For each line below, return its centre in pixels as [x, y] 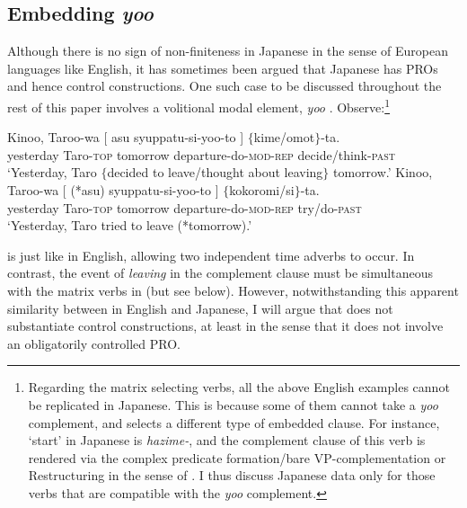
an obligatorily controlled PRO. [94, 343]
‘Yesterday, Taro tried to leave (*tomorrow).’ [130, 225]
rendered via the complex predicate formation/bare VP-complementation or [237, 457]
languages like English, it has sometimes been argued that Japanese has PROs [223, 68]
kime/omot [284, 137]
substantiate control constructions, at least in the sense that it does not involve [225, 326]
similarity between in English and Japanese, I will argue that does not [200, 308]
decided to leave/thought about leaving [215, 172]
